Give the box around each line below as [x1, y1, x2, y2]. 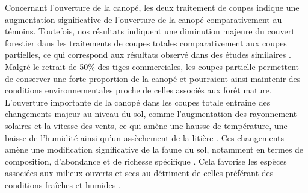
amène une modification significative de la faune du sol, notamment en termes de [5, 143, 304, 156]
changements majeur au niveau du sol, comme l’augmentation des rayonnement [5, 107, 297, 120]
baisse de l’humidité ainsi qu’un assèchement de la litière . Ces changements [5, 131, 285, 144]
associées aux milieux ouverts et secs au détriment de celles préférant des [5, 166, 274, 179]
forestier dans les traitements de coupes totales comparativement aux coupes [5, 36, 287, 49]
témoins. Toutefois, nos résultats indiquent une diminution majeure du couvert [5, 25, 295, 37]
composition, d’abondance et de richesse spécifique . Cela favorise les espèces [5, 154, 287, 167]
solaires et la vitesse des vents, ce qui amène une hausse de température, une [5, 119, 288, 131]
